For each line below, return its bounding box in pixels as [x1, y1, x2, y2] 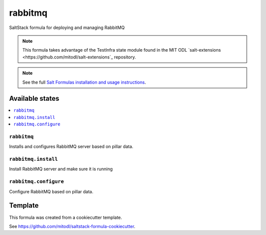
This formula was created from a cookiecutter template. [9, 214, 123, 220]
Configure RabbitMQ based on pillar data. [9, 188, 94, 194]
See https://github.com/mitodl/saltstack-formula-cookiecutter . [9, 223, 135, 229]
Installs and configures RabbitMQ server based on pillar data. [9, 144, 133, 149]
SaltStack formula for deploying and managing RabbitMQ [9, 25, 125, 30]
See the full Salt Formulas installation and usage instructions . [22, 79, 146, 85]
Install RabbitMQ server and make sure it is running [9, 166, 113, 172]
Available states [9, 94, 60, 103]
